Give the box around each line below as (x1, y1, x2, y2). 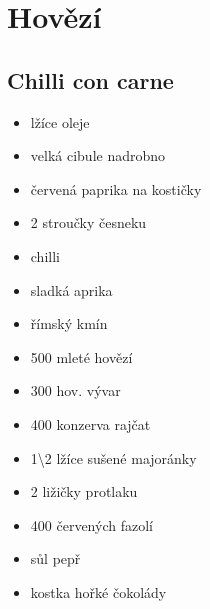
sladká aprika (30, 279, 113, 300)
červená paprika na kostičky (30, 178, 202, 199)
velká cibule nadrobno (30, 145, 166, 166)
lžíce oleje (30, 111, 90, 132)
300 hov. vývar (30, 380, 121, 401)
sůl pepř (30, 548, 81, 569)
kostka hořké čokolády (30, 581, 167, 602)
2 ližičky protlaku (30, 481, 138, 502)
